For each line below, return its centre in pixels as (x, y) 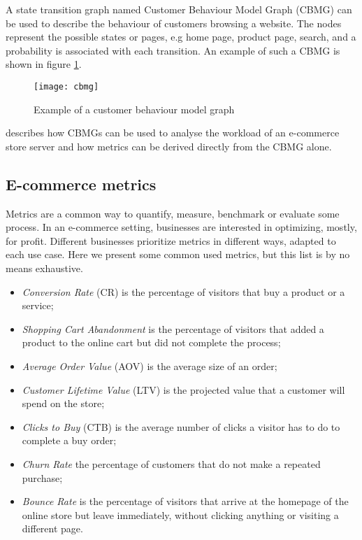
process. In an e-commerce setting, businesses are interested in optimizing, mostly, (181, 227)
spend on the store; (63, 403)
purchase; (42, 477)
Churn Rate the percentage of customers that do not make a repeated (171, 463)
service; (38, 305)
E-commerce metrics (81, 184)
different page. (52, 528)
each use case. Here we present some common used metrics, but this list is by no (178, 254)
